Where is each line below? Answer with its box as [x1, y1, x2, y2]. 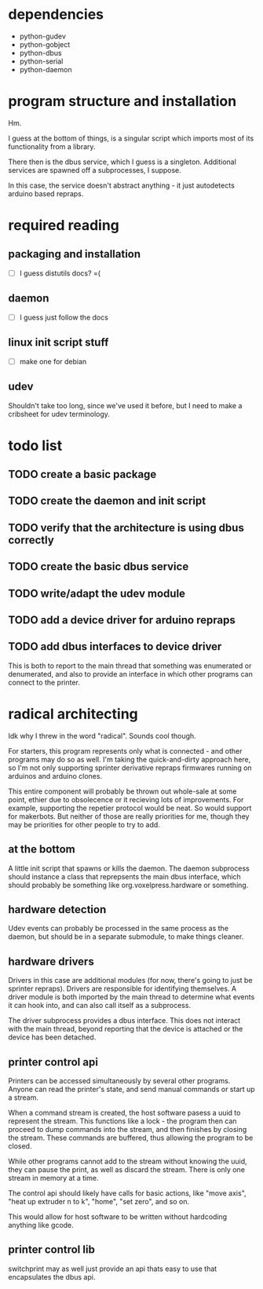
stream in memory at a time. [8, 1174, 99, 1183]
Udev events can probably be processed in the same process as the [8, 924, 229, 933]
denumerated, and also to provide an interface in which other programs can [8, 669, 253, 678]
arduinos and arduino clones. [8, 771, 103, 780]
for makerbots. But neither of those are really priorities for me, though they [8, 811, 250, 821]
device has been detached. [8, 1032, 97, 1042]
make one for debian [19, 356, 87, 366]
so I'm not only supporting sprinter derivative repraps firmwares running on [8, 763, 253, 772]
